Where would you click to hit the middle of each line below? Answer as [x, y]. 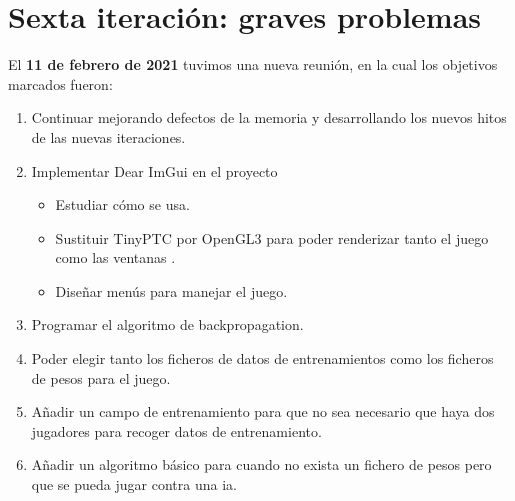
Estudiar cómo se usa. [122, 204]
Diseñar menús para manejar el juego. [171, 290]
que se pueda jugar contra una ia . [134, 484]
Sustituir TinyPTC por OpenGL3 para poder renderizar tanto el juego [272, 237]
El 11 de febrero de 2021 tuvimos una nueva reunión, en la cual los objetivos [253, 64]
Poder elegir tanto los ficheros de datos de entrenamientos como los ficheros [262, 358]
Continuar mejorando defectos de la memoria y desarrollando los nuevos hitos [269, 117]
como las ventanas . [115, 257]
